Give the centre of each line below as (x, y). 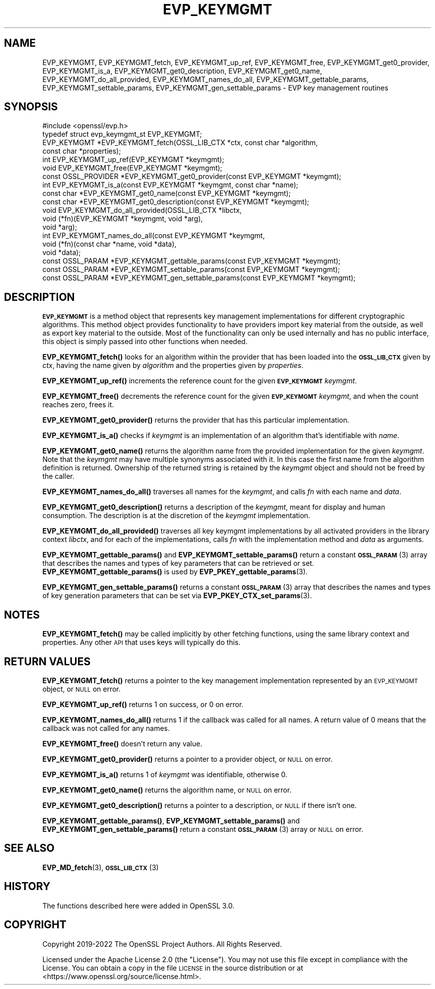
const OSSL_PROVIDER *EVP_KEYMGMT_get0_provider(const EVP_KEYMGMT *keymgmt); (192, 177)
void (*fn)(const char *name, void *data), (109, 244)
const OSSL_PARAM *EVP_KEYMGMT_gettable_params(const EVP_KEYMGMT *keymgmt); (191, 261)
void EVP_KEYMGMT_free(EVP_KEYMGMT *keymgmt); (132, 168)
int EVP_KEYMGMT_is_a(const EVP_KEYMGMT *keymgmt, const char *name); (170, 185)
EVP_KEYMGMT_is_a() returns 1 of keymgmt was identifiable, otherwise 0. (165, 774)
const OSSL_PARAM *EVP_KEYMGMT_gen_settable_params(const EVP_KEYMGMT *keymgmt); (199, 278)
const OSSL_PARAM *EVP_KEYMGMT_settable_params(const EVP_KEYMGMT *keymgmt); (191, 270)
